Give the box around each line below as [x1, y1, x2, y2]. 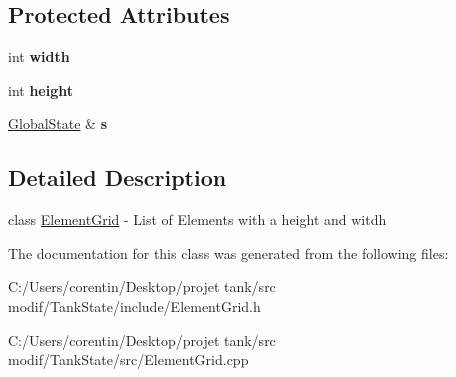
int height [8, 79, 74, 100]
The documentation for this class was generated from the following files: [8, 242, 449, 263]
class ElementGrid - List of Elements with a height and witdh [8, 209, 387, 230]
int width [8, 46, 70, 67]
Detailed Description [8, 162, 227, 193]
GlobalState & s [8, 113, 108, 134]
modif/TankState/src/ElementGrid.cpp [8, 349, 249, 370]
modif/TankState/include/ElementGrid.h [8, 295, 261, 316]
